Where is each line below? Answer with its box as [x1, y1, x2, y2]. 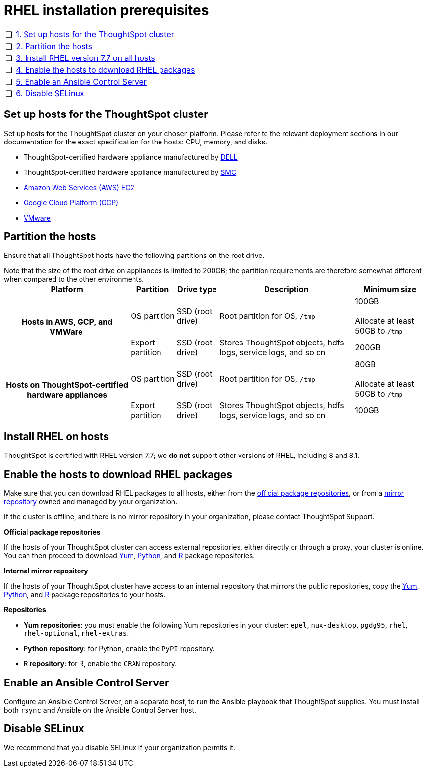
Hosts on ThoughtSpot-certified [6, 380, 129, 390]
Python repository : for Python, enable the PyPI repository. [24, 644, 215, 653]
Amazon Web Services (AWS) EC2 [24, 183, 135, 192]
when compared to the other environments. [4, 275, 144, 284]
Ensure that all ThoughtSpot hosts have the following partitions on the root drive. [4, 251, 265, 260]
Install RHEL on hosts [4, 430, 109, 443]
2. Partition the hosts [16, 41, 92, 51]
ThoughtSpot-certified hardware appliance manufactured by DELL [24, 152, 238, 161]
